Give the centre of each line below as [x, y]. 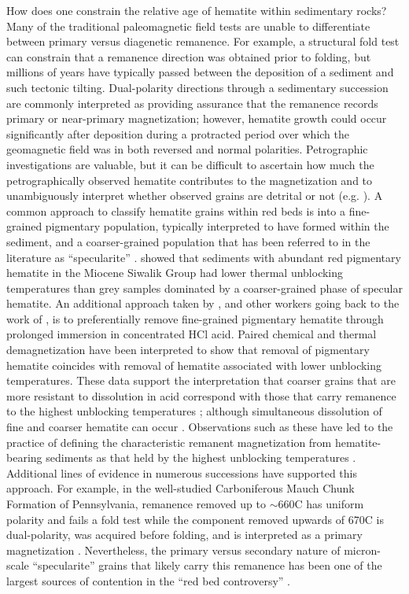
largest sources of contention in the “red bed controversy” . [148, 580]
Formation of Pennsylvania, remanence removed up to [136, 504]
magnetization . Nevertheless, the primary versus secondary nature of [173, 550]
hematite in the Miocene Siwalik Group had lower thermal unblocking [175, 273]
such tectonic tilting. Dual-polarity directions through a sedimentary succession [197, 87]
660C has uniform [321, 504]
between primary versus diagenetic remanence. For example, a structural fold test [203, 41]
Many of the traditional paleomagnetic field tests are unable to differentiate [188, 26]
